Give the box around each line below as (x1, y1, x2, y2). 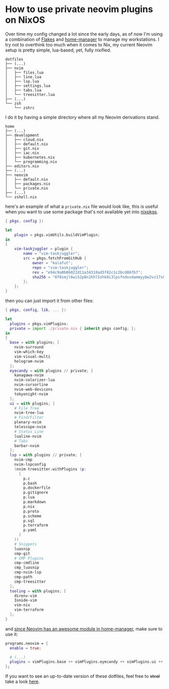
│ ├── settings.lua (5, 83, 51, 88)
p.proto (23, 508, 39, 514)
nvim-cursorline (14, 382, 49, 387)
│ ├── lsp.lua (5, 79, 39, 84)
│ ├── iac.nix (5, 150, 39, 155)
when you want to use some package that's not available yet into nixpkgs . (5, 208, 158, 215)
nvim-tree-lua (14, 410, 44, 416)
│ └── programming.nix (5, 159, 57, 164)
